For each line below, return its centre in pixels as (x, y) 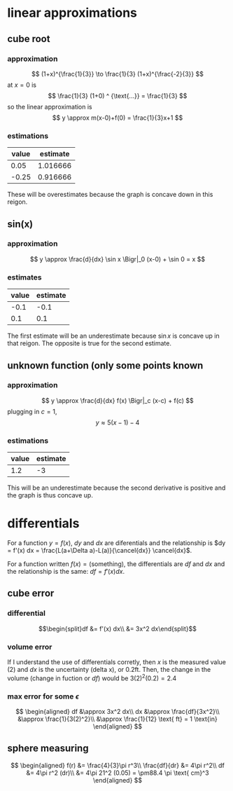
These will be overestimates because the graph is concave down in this (110, 195)
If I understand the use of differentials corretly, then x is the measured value (116, 662)
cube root (29, 39)
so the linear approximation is (50, 106)
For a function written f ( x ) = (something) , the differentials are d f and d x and (116, 564)
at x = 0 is (22, 85)
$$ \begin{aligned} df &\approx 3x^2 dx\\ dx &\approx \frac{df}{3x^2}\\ (118, 712)
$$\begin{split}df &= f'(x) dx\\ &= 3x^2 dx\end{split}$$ (118, 628)
